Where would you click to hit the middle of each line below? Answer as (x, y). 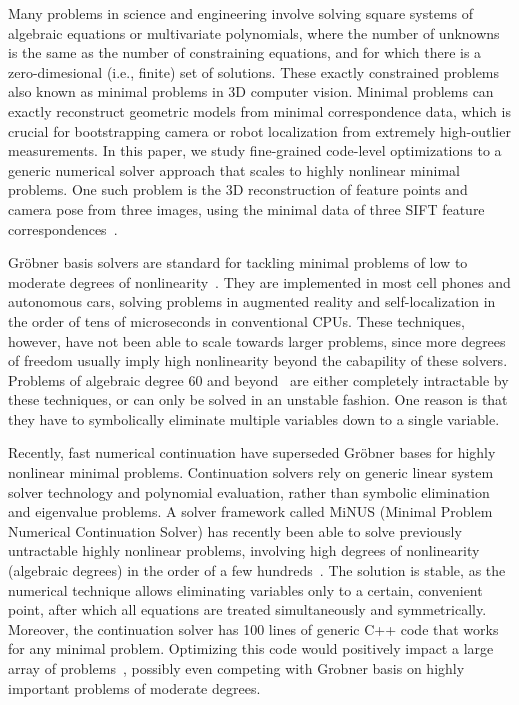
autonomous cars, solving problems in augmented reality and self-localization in (252, 301)
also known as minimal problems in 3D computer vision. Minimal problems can (251, 91)
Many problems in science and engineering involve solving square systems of (240, 13)
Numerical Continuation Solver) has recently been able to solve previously (235, 530)
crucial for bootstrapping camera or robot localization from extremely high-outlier (259, 130)
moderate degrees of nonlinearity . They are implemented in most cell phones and (259, 281)
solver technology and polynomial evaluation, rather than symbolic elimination (249, 491)
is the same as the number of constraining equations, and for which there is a (245, 52)
